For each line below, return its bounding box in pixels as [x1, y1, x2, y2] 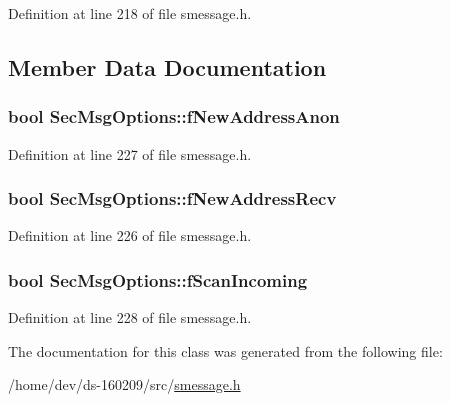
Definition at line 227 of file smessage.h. [8, 143, 252, 164]
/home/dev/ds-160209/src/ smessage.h [8, 374, 241, 395]
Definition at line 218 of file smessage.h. [8, 3, 252, 23]
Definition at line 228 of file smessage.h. [8, 307, 252, 328]
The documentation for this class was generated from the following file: [8, 340, 443, 361]
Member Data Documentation [8, 51, 327, 82]
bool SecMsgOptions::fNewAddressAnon [8, 104, 340, 129]
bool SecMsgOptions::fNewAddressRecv [8, 186, 337, 211]
